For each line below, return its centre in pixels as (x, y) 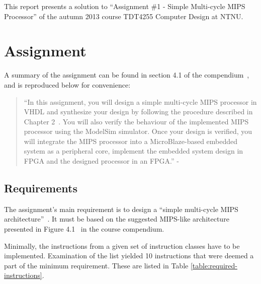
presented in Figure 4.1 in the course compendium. (84, 229)
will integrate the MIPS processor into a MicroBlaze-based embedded (131, 141)
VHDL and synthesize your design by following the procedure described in (138, 112)
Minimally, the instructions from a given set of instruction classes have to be (122, 245)
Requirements (41, 188)
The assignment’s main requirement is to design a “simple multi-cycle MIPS (121, 209)
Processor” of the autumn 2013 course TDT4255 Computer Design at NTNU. (124, 16)
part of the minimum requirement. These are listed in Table (96, 265)
